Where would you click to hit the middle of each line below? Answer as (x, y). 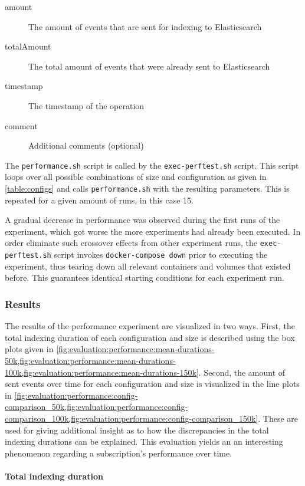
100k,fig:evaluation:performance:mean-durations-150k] (102, 372)
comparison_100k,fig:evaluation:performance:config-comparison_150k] (132, 418)
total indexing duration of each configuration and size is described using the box (150, 337)
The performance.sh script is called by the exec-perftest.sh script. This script (152, 165)
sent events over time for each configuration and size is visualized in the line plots (152, 384)
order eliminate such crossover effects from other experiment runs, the (131, 243)
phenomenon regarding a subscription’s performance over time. (119, 453)
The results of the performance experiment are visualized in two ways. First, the (150, 326)
